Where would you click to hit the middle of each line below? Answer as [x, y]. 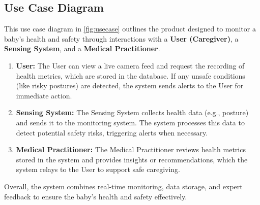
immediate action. [44, 95]
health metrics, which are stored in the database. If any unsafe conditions [131, 75]
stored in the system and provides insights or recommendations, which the [132, 159]
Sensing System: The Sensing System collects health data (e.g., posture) [132, 112]
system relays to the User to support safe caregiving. [98, 169]
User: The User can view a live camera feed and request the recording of [130, 65]
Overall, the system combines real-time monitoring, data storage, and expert [123, 186]
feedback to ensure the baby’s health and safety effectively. [96, 196]
